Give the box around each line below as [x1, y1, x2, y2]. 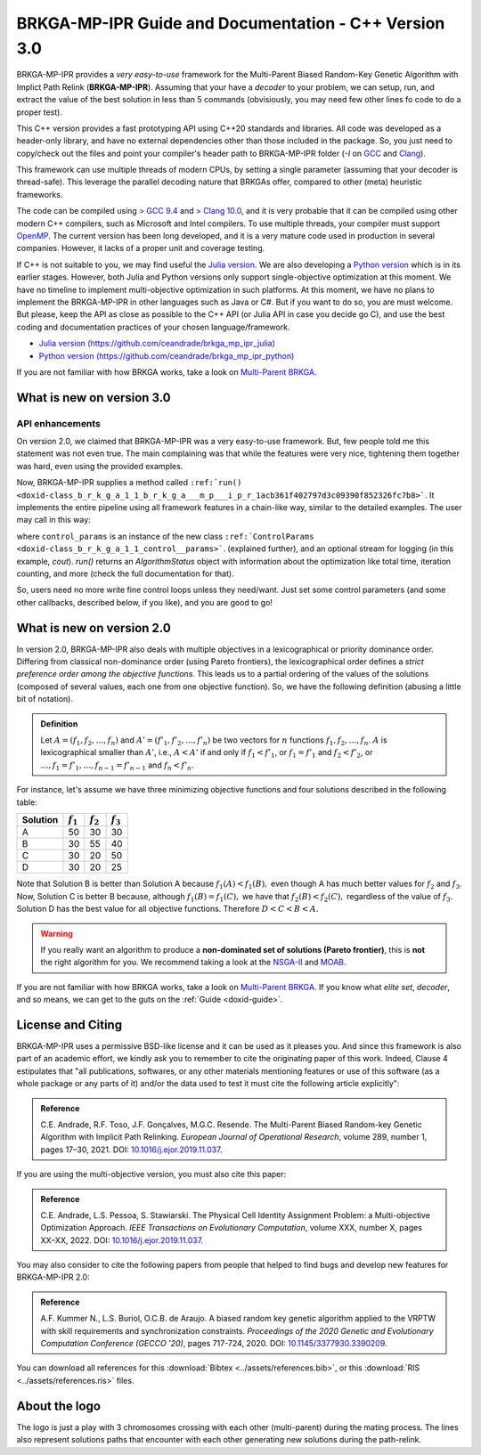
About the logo [16, 1398, 102, 1413]
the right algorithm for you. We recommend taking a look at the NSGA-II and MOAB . [40, 957, 346, 968]
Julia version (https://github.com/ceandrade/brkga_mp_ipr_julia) [38, 338, 276, 349]
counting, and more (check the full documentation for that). [16, 568, 235, 579]
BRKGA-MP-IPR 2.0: [16, 1272, 90, 1282]
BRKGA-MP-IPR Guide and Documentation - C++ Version [16, 13, 445, 33]
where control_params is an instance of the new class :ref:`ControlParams [16, 531, 314, 541]
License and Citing [16, 1017, 123, 1032]
